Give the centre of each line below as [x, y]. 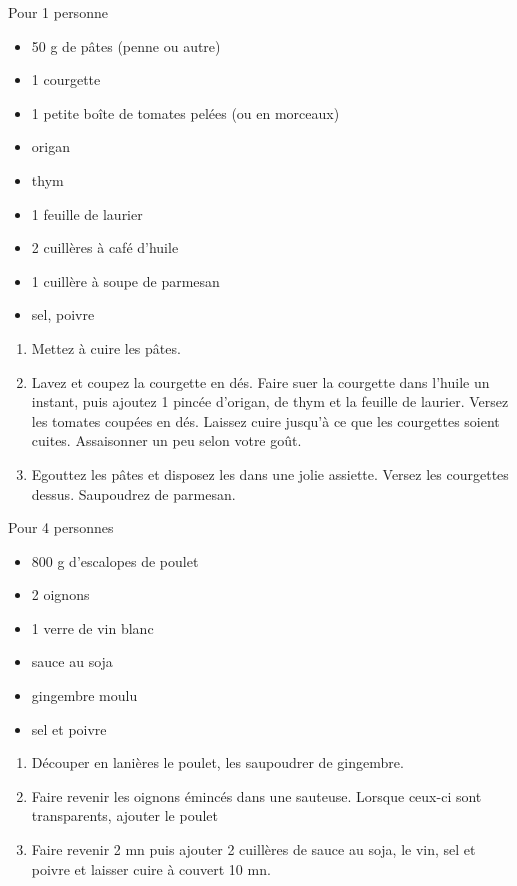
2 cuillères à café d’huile [105, 247]
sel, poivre [63, 314]
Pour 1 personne [58, 12]
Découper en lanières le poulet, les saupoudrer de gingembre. [217, 762]
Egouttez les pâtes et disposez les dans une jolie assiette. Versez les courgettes [270, 473]
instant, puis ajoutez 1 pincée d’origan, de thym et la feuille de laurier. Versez [270, 401]
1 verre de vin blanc [92, 627]
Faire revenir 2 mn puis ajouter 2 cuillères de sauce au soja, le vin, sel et [253, 849]
